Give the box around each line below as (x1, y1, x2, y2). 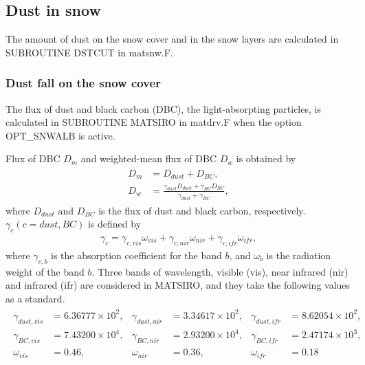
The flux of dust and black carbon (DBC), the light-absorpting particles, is (5, 101, 321, 115)
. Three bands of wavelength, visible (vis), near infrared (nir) (91, 264, 349, 278)
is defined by (87, 217, 142, 231)
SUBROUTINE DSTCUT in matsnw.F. (5, 45, 173, 59)
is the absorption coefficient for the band (51, 247, 222, 262)
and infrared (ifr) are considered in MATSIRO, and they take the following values (5, 278, 351, 292)
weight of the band (5, 264, 85, 278)
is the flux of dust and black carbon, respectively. (98, 203, 306, 217)
